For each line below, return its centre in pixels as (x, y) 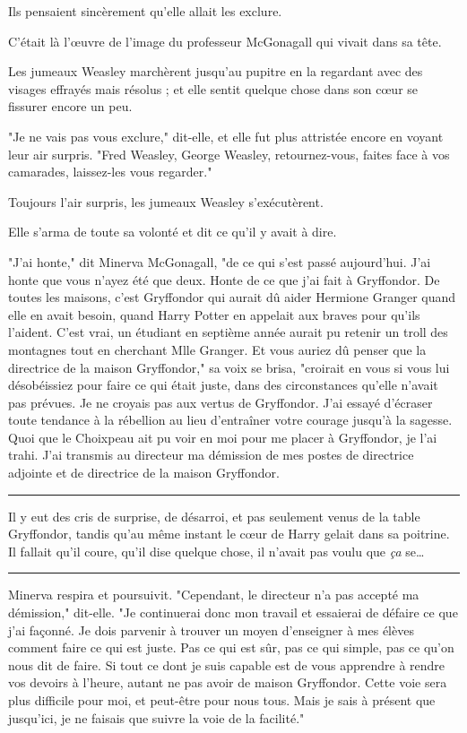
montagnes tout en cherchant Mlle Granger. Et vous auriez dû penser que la (217, 349)
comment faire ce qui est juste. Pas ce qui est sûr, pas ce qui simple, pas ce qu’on (231, 647)
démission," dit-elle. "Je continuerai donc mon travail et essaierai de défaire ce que (233, 612)
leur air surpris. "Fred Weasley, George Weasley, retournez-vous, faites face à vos (229, 154)
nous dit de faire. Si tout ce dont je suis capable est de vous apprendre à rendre (227, 664)
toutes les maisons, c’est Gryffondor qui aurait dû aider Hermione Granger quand (232, 297)
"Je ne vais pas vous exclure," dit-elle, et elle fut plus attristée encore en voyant (226, 136)
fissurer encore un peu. (70, 106)
